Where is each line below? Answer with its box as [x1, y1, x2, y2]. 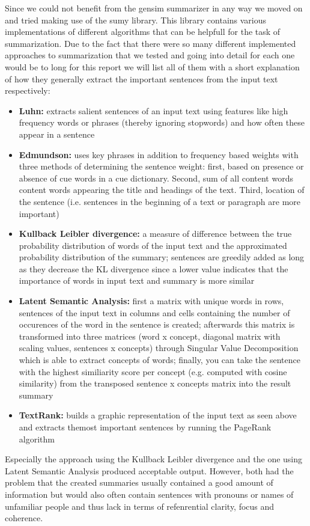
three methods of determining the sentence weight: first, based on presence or [19, 160, 304, 173]
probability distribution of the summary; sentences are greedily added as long [19, 251, 305, 263]
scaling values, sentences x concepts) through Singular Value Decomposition [19, 341, 299, 354]
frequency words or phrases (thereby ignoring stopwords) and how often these [19, 116, 305, 129]
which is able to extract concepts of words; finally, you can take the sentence [19, 353, 300, 366]
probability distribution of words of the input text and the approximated [19, 239, 287, 251]
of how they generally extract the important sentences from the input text [5, 72, 278, 85]
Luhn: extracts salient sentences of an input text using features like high [19, 104, 288, 117]
